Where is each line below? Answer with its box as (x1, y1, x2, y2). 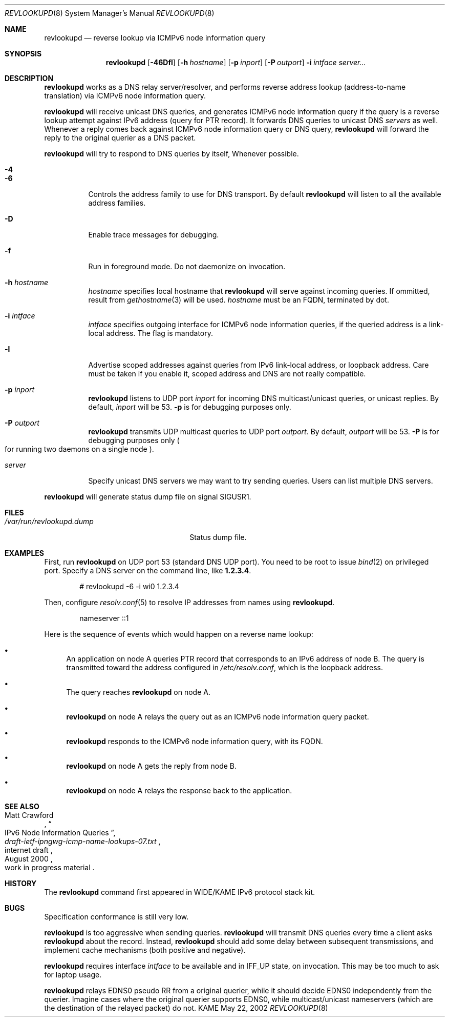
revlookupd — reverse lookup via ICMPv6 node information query (44, 33, 266, 42)
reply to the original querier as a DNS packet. (44, 133, 196, 142)
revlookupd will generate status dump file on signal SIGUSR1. (44, 492, 251, 501)
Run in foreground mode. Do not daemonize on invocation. (88, 262, 286, 271)
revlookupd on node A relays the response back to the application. (66, 786, 292, 795)
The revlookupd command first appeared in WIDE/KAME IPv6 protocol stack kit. (44, 888, 315, 896)
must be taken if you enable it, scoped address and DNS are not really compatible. (88, 369, 366, 378)
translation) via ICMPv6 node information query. (44, 91, 206, 100)
